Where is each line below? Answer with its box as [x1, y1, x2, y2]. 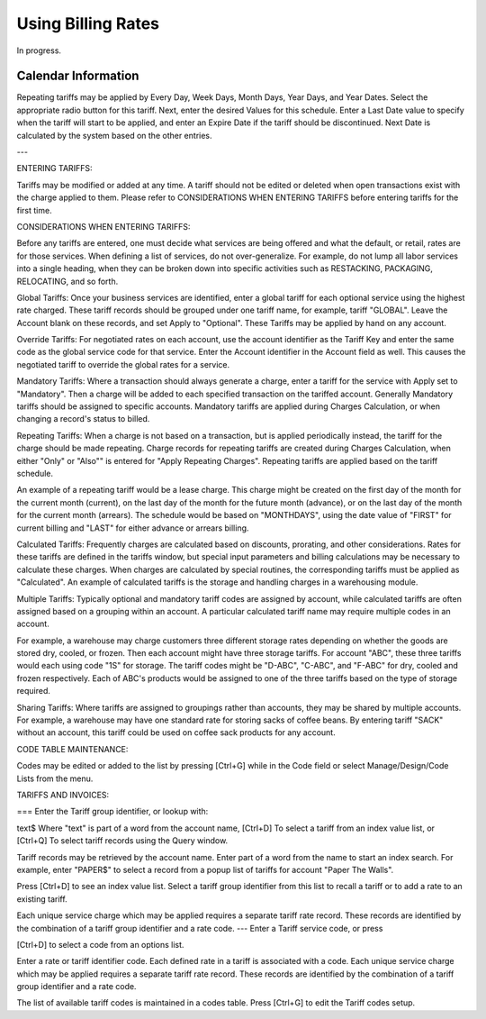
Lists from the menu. [16, 773, 94, 784]
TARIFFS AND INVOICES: [16, 789, 110, 800]
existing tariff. [16, 893, 67, 905]
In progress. [16, 45, 62, 56]
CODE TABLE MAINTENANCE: [16, 743, 129, 754]
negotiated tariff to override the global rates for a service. [16, 359, 229, 369]
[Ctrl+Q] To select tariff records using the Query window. [16, 835, 229, 846]
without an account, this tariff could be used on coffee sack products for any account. [16, 727, 337, 738]
